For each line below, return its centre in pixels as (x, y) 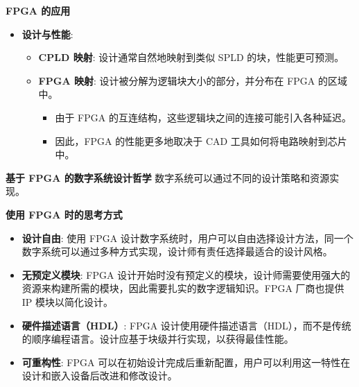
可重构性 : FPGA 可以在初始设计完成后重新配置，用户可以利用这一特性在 (186, 362)
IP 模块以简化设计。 (68, 301)
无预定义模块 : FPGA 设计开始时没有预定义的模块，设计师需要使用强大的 (186, 274)
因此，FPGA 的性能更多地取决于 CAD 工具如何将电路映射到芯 (196, 140)
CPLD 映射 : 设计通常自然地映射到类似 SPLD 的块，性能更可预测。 (191, 57)
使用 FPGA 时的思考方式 (64, 214)
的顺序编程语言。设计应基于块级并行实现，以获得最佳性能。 (158, 339)
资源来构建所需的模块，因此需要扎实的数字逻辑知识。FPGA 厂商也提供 (183, 288)
